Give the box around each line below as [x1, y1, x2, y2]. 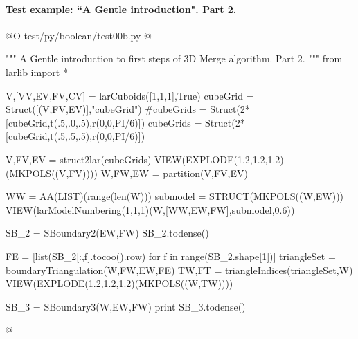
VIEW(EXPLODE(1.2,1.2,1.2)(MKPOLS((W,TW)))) [6, 276, 233, 291]
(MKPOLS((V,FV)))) [6, 165, 98, 180]
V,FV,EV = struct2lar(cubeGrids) [6, 152, 152, 166]
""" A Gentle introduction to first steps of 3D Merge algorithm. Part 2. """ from [6, 51, 343, 66]
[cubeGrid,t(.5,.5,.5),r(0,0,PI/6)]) [6, 129, 145, 143]
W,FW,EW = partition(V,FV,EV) [100, 165, 248, 180]
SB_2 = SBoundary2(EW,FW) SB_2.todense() [6, 226, 209, 240]
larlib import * [6, 64, 68, 79]
